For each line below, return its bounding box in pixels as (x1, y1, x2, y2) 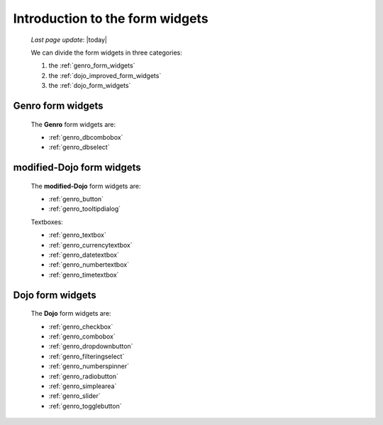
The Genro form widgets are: (30, 120, 116, 128)
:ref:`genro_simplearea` (48, 382, 117, 390)
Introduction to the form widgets (13, 11, 209, 26)
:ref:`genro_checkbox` (48, 322, 113, 331)
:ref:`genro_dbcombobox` (48, 133, 123, 141)
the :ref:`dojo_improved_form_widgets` (48, 71, 162, 79)
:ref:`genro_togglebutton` (48, 402, 122, 410)
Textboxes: (30, 217, 63, 226)
